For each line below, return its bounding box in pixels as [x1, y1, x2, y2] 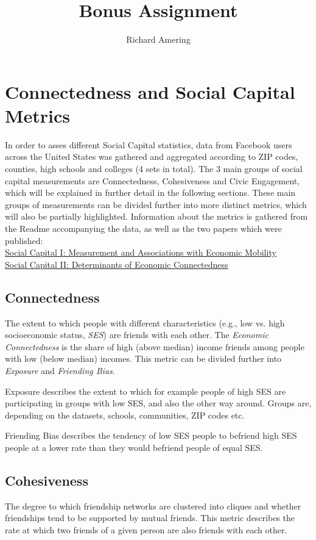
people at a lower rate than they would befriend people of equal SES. [5, 441, 263, 453]
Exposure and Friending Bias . [5, 364, 115, 376]
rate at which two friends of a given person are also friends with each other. [5, 523, 287, 536]
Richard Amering [126, 33, 191, 46]
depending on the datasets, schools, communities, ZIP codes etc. [5, 408, 245, 421]
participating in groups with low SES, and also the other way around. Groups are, [5, 397, 312, 409]
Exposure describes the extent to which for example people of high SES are [5, 384, 286, 397]
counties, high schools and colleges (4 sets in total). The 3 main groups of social [5, 162, 303, 175]
